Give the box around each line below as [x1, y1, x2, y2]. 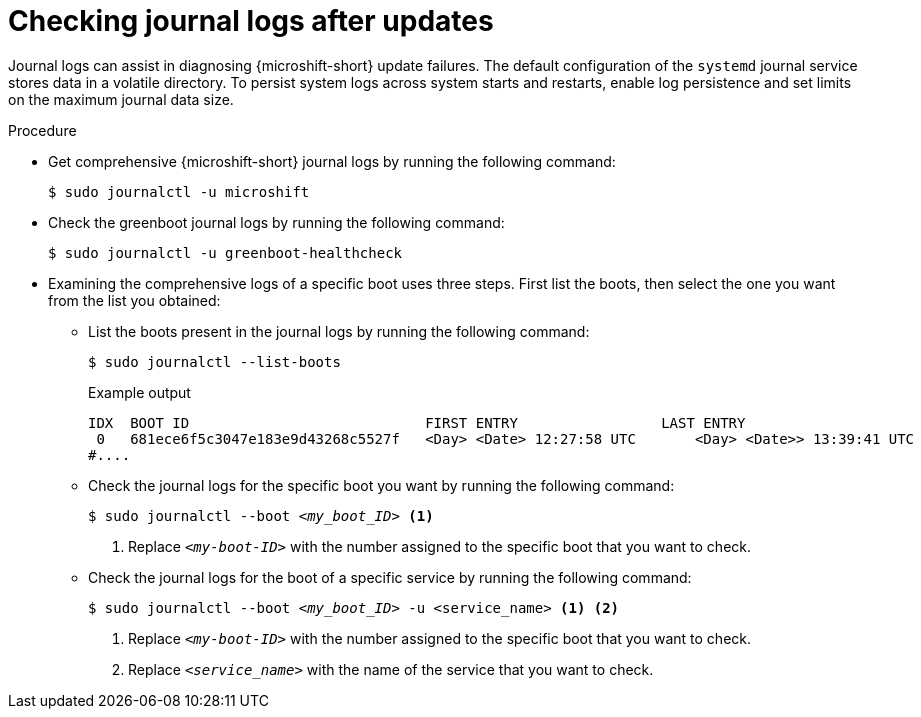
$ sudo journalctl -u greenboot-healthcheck [48, 244, 403, 261]
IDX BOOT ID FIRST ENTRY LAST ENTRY [88, 414, 746, 431]
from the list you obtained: [48, 291, 221, 309]
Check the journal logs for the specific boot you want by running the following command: [88, 476, 675, 494]
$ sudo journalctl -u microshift [48, 183, 310, 200]
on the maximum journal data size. [8, 90, 234, 108]
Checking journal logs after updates [8, 4, 494, 38]
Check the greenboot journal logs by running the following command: [48, 213, 505, 231]
